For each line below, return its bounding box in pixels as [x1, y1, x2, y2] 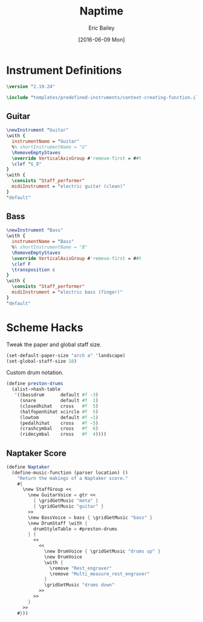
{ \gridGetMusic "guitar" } [33, 504, 104, 510]
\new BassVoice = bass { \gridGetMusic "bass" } [28, 514, 153, 520]
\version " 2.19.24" [6, 83, 56, 89]
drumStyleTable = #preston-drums [33, 526, 118, 532]
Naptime [79, 4, 124, 18]
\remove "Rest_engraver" [49, 565, 112, 571]
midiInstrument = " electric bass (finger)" [11, 289, 123, 296]
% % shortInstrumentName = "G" [11, 144, 88, 150]
